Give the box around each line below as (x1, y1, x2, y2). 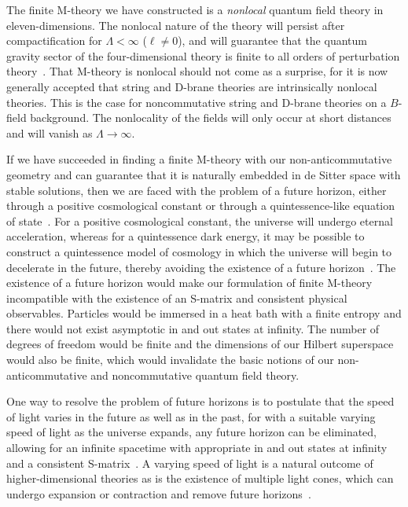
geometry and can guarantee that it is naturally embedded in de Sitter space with (6, 166, 401, 182)
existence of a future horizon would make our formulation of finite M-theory (6, 274, 373, 291)
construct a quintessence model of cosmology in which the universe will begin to (6, 243, 392, 259)
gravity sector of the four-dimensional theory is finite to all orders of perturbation (6, 47, 400, 64)
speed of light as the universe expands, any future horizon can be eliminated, (6, 424, 377, 440)
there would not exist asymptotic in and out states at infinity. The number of (6, 320, 380, 336)
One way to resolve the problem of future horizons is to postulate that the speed (6, 393, 395, 410)
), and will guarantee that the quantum (178, 32, 367, 49)
